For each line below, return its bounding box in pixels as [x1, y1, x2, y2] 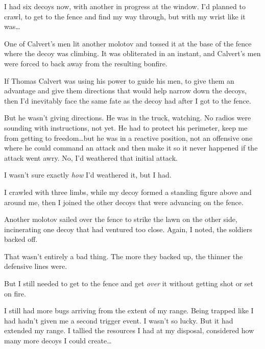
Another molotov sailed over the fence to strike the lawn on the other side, [4, 214, 237, 225]
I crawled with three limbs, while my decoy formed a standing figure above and [4, 186, 252, 197]
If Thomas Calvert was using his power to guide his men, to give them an [4, 75, 234, 86]
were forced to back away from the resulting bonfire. [4, 58, 167, 68]
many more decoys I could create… [4, 335, 112, 346]
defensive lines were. [4, 261, 67, 271]
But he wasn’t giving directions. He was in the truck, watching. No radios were [4, 112, 251, 123]
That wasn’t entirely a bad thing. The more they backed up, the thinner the [4, 251, 243, 261]
